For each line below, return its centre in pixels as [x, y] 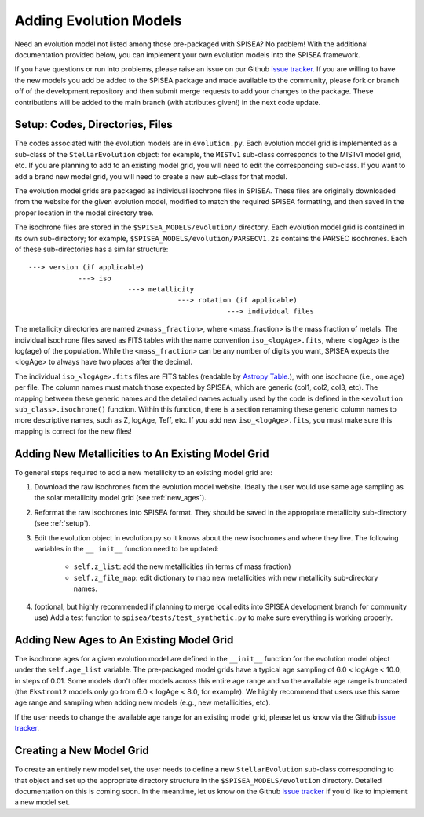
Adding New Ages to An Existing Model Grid [124, 640]
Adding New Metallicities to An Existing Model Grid [142, 454]
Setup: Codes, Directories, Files [93, 125]
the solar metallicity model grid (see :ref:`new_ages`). [121, 498]
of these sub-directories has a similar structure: [91, 249]
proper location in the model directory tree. [84, 213]
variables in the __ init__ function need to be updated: [126, 549]
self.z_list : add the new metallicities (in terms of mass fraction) [182, 566]
